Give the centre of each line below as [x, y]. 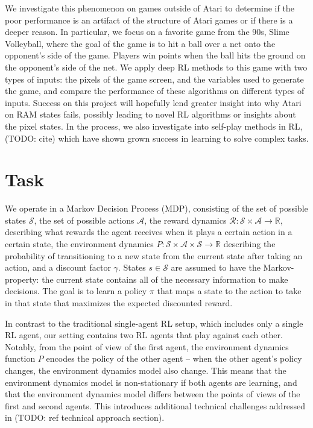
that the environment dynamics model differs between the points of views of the [153, 394]
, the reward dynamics [185, 220]
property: [22, 279]
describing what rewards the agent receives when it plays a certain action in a [149, 232]
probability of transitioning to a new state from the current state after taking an [154, 255]
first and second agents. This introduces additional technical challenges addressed [155, 405]
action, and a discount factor [58, 267]
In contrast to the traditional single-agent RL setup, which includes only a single [154, 323]
